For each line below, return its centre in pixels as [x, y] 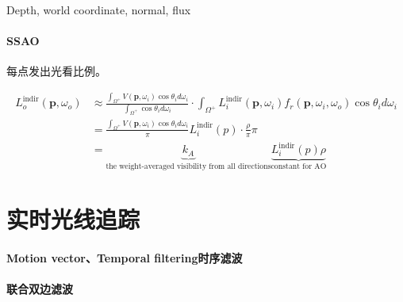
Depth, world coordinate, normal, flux [99, 10]
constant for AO [299, 167]
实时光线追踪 [73, 219]
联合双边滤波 [40, 289]
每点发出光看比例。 [56, 71]
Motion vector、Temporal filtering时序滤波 [125, 258]
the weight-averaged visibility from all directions [188, 166]
